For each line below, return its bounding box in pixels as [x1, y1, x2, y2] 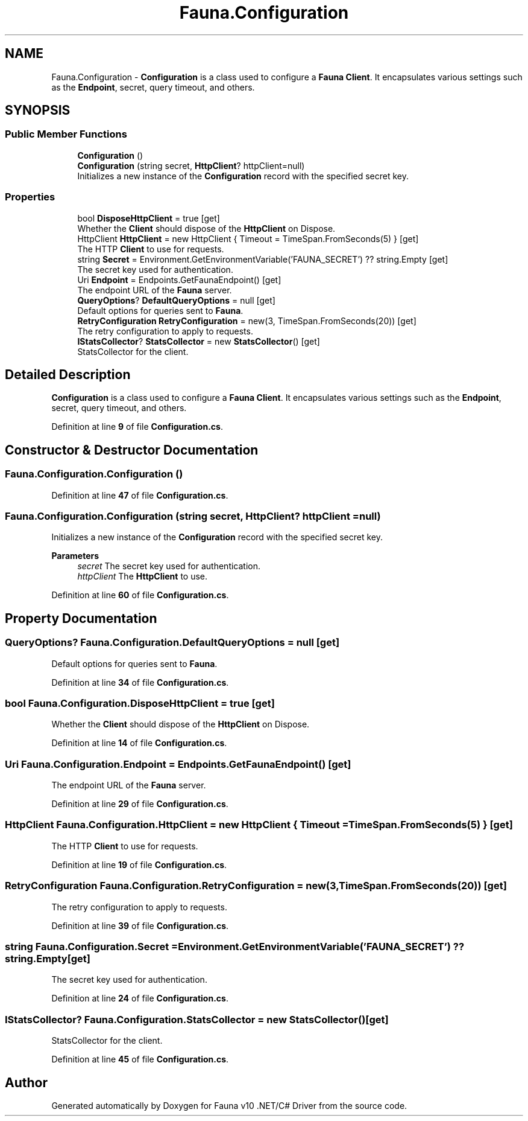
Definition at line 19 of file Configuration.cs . [51, 859, 227, 870]
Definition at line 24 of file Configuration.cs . [51, 993, 228, 1004]
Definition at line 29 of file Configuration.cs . [51, 799, 228, 810]
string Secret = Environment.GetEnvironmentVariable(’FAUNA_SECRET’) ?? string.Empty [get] [77, 254, 448, 264]
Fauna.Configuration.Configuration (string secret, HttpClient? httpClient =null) [5, 510, 381, 522]
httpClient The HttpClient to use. [77, 571, 208, 582]
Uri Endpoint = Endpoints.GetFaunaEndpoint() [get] [77, 274, 281, 285]
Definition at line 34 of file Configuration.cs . [51, 677, 229, 688]
